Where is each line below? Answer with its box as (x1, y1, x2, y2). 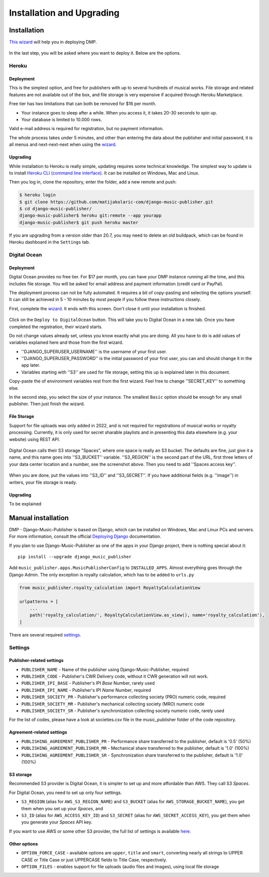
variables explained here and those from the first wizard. (9, 339, 123, 346)
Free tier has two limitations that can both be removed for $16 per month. (9, 101, 157, 107)
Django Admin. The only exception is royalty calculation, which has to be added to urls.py (9, 572, 195, 577)
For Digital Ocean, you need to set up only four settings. (9, 790, 122, 795)
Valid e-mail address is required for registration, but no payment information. (9, 126, 164, 132)
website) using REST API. (9, 436, 60, 442)
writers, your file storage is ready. (9, 479, 77, 485)
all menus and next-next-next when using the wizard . (9, 141, 117, 147)
